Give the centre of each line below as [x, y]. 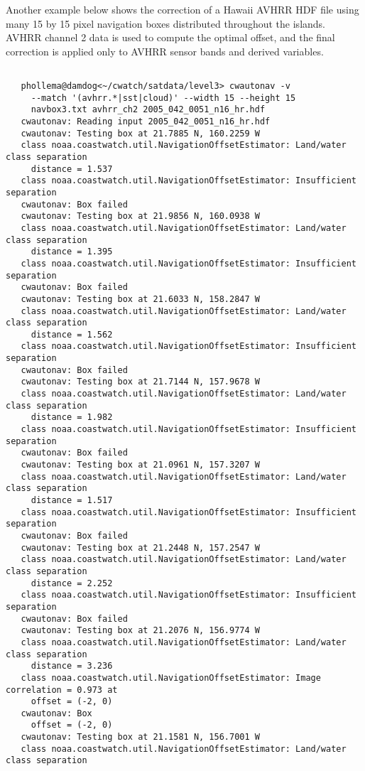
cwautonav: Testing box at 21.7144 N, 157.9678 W [140, 382]
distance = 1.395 [72, 252]
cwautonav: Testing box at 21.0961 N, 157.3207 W [140, 465]
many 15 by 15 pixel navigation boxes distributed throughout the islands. [166, 23]
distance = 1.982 [72, 417]
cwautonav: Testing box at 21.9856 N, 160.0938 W [140, 216]
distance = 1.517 [72, 500]
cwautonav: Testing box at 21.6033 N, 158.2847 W [140, 299]
